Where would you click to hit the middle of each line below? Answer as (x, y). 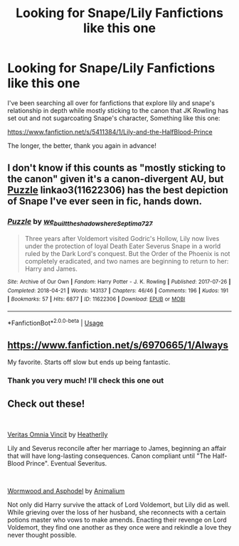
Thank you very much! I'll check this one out (86, 380)
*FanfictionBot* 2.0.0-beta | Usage (55, 322)
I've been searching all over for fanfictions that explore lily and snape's (111, 103)
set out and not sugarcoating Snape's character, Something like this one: (114, 118)
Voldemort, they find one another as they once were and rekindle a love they (119, 528)
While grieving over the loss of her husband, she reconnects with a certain (117, 513)
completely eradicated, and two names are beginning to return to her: (127, 261)
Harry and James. (51, 269)
